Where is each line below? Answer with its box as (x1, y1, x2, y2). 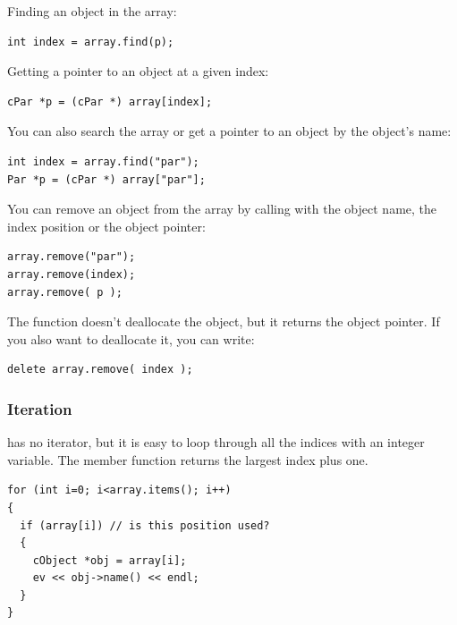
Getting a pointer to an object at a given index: (7, 62, 269, 80)
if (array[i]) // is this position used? (20, 519, 270, 532)
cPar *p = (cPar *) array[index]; (7, 95, 213, 108)
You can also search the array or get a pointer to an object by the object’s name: (7, 122, 452, 140)
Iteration (7, 397, 72, 419)
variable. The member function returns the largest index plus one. (7, 450, 368, 469)
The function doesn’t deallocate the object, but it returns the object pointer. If (7, 312, 440, 331)
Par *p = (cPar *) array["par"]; (7, 173, 206, 186)
